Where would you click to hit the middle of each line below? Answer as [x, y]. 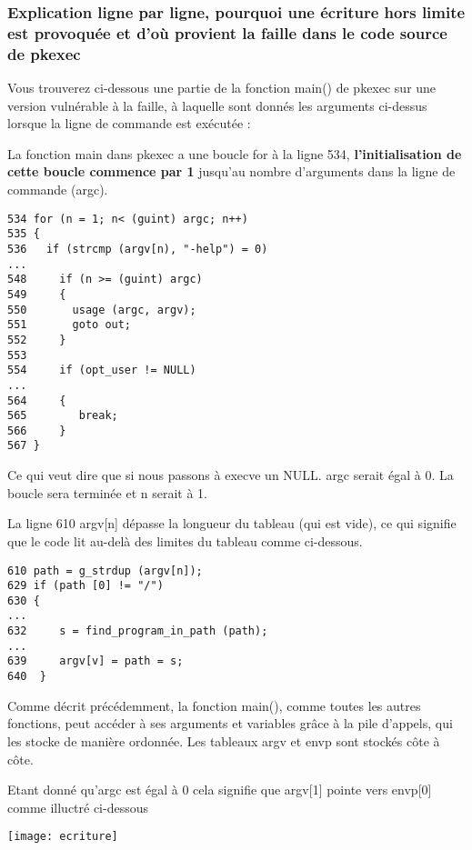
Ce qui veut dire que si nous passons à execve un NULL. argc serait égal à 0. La [231, 475]
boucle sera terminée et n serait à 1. [107, 492]
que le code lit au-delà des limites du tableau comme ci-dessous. [185, 540]
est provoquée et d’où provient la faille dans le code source [227, 32]
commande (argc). [58, 190]
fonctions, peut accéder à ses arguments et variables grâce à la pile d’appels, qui [230, 723]
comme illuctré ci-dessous [78, 807]
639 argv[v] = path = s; [95, 661]
